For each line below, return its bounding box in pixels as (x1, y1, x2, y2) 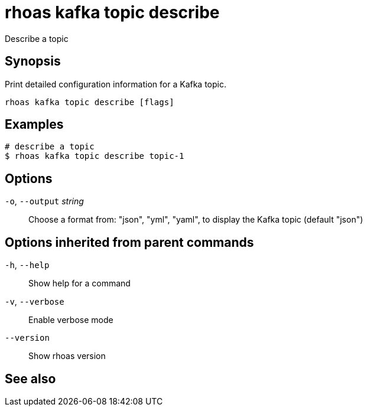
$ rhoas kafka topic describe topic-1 (5, 151, 184, 161)
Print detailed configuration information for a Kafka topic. (5, 79, 226, 89)
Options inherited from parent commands (5, 234, 254, 250)
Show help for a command (28, 278, 131, 289)
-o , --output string (5, 196, 84, 207)
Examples (5, 117, 64, 132)
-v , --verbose (5, 296, 64, 307)
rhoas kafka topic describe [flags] (5, 97, 174, 107)
